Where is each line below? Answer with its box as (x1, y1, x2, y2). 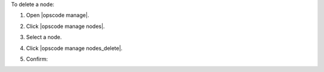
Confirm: (26, 55, 48, 62)
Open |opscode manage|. (26, 12, 89, 19)
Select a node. (26, 33, 62, 41)
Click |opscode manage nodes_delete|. (26, 45, 123, 52)
